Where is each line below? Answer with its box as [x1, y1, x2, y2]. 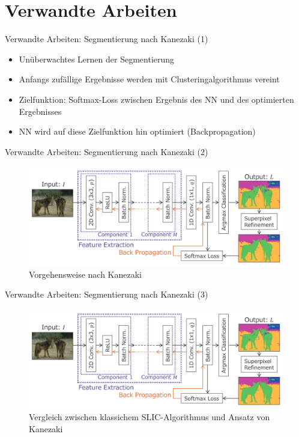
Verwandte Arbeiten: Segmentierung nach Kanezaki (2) [5, 145, 208, 157]
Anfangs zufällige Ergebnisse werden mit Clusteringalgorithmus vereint [19, 73, 280, 85]
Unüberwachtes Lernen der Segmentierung [19, 52, 175, 65]
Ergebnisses [19, 105, 62, 117]
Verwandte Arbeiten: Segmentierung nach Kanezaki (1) [5, 32, 208, 45]
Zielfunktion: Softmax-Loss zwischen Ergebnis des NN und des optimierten [19, 93, 294, 105]
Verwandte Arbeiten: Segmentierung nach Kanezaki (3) [5, 288, 208, 301]
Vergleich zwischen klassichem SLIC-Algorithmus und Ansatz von [29, 410, 270, 423]
